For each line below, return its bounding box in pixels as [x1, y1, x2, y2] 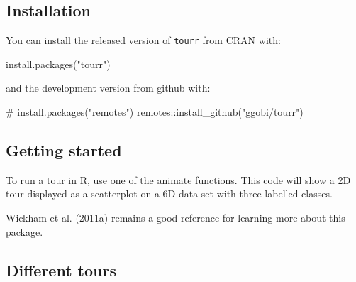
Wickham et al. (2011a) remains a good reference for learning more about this [6, 210, 345, 225]
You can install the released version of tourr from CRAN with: [6, 33, 281, 48]
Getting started [6, 139, 122, 161]
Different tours [6, 259, 116, 281]
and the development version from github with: [6, 80, 211, 95]
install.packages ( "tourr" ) [6, 56, 111, 71]
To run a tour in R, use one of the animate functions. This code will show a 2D [6, 172, 351, 187]
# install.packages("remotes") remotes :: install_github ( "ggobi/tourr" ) [6, 104, 304, 119]
